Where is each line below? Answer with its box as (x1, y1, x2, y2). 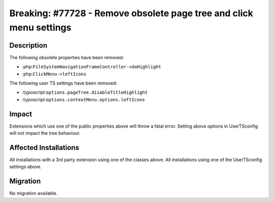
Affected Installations (9, 143, 80, 152)
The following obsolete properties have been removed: (9, 54, 124, 60)
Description (9, 41, 48, 50)
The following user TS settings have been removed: (9, 80, 118, 86)
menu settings (9, 22, 72, 33)
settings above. (9, 164, 42, 170)
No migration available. (9, 190, 58, 196)
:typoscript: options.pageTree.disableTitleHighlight (22, 89, 148, 96)
